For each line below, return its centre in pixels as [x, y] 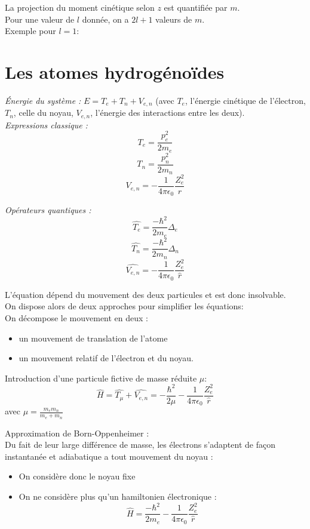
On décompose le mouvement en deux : [76, 317]
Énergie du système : [43, 100]
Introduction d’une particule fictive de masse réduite [101, 378]
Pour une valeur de [40, 19]
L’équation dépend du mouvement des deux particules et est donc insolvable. [145, 294]
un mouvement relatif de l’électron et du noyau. [106, 358]
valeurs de [174, 19]
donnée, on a [105, 19]
